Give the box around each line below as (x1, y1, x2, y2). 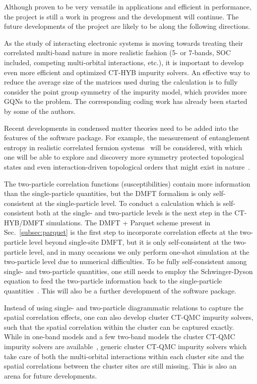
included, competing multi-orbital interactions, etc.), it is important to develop (4, 57, 244, 67)
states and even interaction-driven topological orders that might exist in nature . (4, 161, 250, 172)
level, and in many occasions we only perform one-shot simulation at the (29, 246, 250, 257)
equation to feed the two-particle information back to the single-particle (4, 276, 222, 286)
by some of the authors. (4, 105, 76, 116)
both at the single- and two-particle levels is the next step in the (36, 207, 232, 218)
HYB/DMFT (4, 217, 44, 227)
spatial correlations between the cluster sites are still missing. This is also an (4, 361, 237, 371)
